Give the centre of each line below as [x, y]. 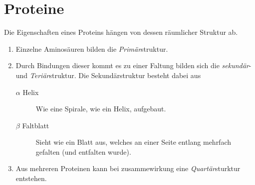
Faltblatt [36, 125]
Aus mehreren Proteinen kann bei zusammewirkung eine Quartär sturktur [128, 168]
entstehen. [31, 178]
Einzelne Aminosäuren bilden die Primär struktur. [92, 48]
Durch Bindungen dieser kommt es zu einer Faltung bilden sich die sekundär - [133, 65]
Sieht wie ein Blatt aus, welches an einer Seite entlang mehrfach [133, 142]
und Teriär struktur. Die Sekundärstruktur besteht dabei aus [108, 75]
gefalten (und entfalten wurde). [83, 151]
